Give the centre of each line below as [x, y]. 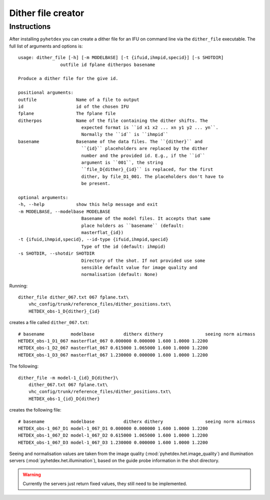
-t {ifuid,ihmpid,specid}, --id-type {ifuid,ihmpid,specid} [93, 239]
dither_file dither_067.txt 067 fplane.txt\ [74, 297]
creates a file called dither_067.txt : [49, 322]
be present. [96, 183]
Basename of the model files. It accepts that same [146, 218]
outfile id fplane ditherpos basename [108, 64]
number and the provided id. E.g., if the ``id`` [143, 155]
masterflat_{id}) [102, 232]
